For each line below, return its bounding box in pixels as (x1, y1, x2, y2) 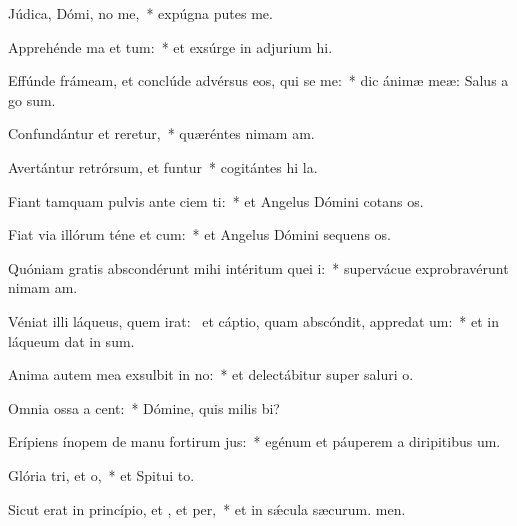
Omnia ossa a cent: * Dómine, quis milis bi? (8, 397, 280, 418)
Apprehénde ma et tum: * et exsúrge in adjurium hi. (8, 36, 333, 57)
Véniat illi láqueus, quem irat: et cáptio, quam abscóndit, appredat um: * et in (8, 310, 500, 331)
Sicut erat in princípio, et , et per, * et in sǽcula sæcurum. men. (8, 498, 406, 519)
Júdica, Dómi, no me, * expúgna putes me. (8, 3, 273, 23)
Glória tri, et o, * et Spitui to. (8, 464, 195, 485)
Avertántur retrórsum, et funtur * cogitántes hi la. (8, 156, 318, 177)
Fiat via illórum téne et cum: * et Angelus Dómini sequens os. (8, 224, 391, 245)
